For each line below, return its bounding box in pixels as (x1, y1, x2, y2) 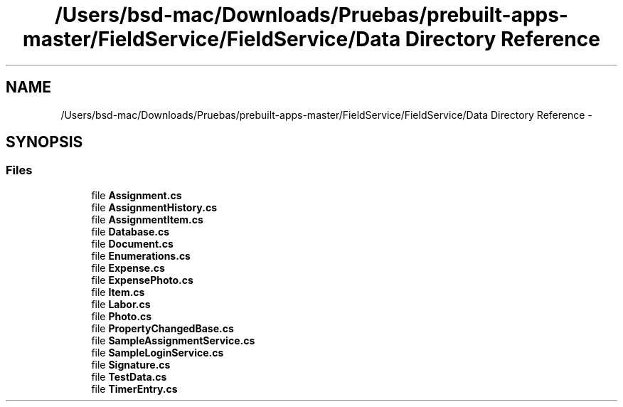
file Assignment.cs (91, 189, 182, 201)
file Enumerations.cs (91, 249, 191, 262)
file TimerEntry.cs (91, 382, 178, 395)
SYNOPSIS (6, 133, 83, 152)
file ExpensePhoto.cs (91, 273, 193, 286)
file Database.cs (91, 225, 170, 238)
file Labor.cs (91, 297, 151, 310)
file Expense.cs (91, 261, 165, 274)
